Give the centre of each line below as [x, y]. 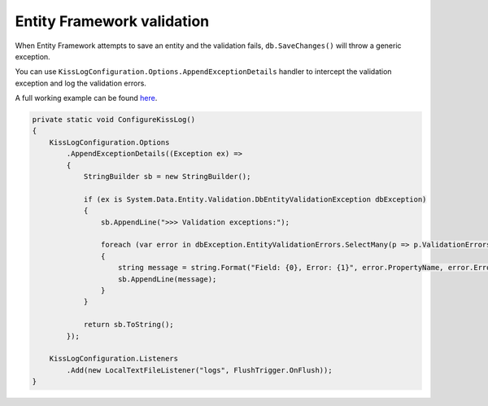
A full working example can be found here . [86, 98]
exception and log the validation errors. [81, 83]
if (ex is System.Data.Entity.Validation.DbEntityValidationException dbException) [255, 199]
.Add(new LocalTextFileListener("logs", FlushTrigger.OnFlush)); [199, 370]
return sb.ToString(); [129, 325]
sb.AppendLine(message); [168, 279]
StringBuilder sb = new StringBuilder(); [167, 177]
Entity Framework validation [112, 21]
